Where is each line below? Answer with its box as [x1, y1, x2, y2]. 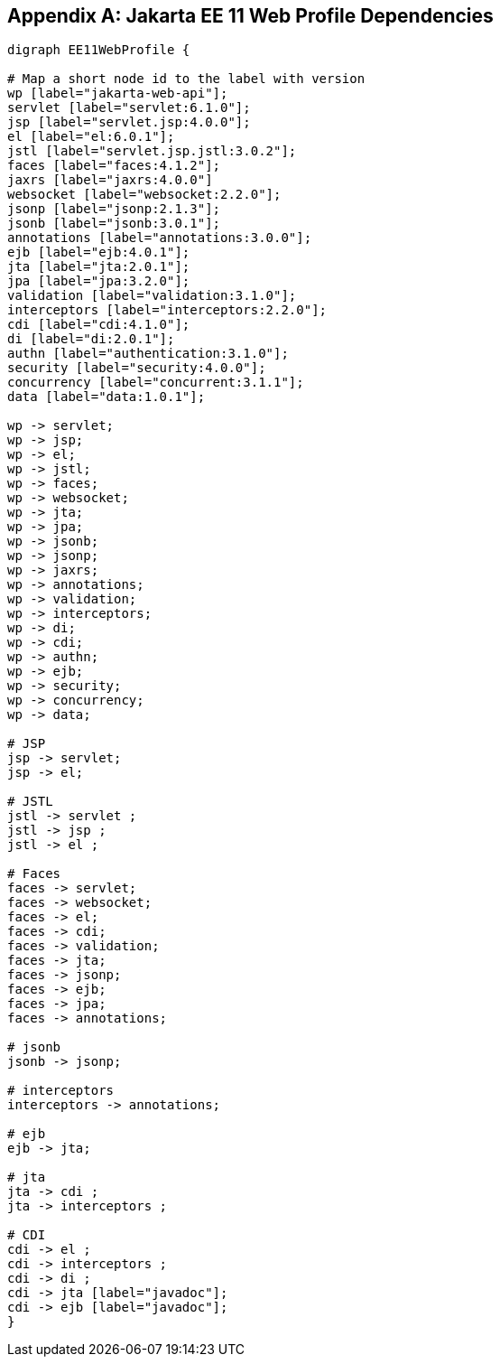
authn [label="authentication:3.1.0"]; [7, 346, 289, 361]
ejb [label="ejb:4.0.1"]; [7, 245, 190, 260]
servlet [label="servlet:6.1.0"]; [7, 100, 251, 116]
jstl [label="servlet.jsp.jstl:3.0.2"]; [7, 144, 297, 159]
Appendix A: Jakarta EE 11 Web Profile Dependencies [7, 5, 494, 27]
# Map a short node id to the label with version [7, 71, 366, 87]
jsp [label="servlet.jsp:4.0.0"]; [7, 115, 251, 130]
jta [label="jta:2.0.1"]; [7, 259, 190, 275]
